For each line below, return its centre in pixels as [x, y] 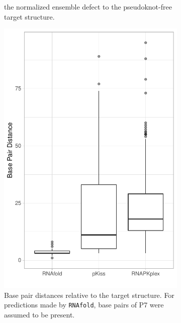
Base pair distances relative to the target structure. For [89, 295]
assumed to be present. [39, 315]
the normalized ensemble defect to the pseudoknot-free [88, 7]
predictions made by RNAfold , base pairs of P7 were [84, 305]
